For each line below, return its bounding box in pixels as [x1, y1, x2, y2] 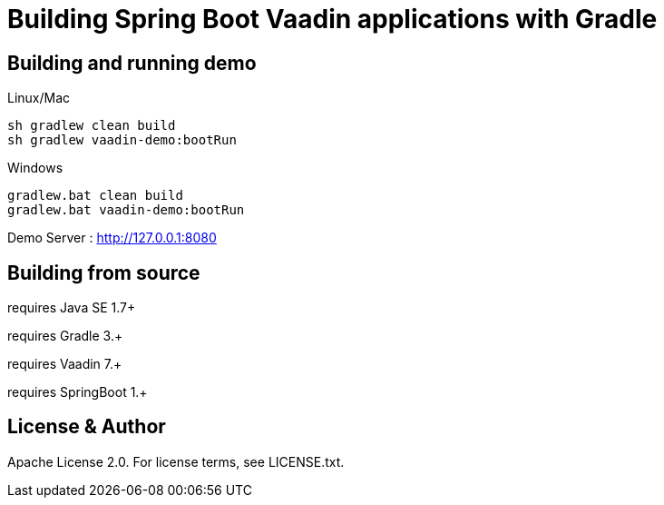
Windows [7, 160, 63, 176]
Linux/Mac [7, 90, 71, 106]
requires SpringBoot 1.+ [7, 384, 148, 401]
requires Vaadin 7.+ [7, 356, 122, 372]
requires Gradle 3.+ [7, 328, 123, 344]
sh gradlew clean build [7, 118, 176, 134]
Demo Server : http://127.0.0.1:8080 [7, 230, 217, 246]
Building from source [7, 261, 200, 284]
